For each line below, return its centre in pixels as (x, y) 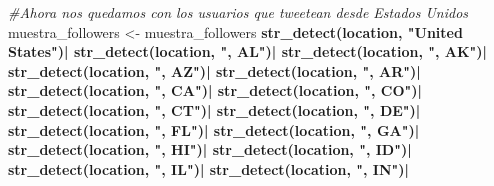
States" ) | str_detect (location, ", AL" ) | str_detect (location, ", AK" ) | (248, 51)
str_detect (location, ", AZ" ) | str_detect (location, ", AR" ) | (214, 70)
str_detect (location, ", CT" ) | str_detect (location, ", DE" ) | (214, 109)
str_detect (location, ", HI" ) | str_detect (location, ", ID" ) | (210, 149)
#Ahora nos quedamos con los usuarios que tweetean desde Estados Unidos (238, 12)
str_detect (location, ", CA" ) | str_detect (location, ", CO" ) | (215, 90)
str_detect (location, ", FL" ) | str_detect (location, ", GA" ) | (214, 129)
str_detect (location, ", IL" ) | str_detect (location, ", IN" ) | (209, 168)
